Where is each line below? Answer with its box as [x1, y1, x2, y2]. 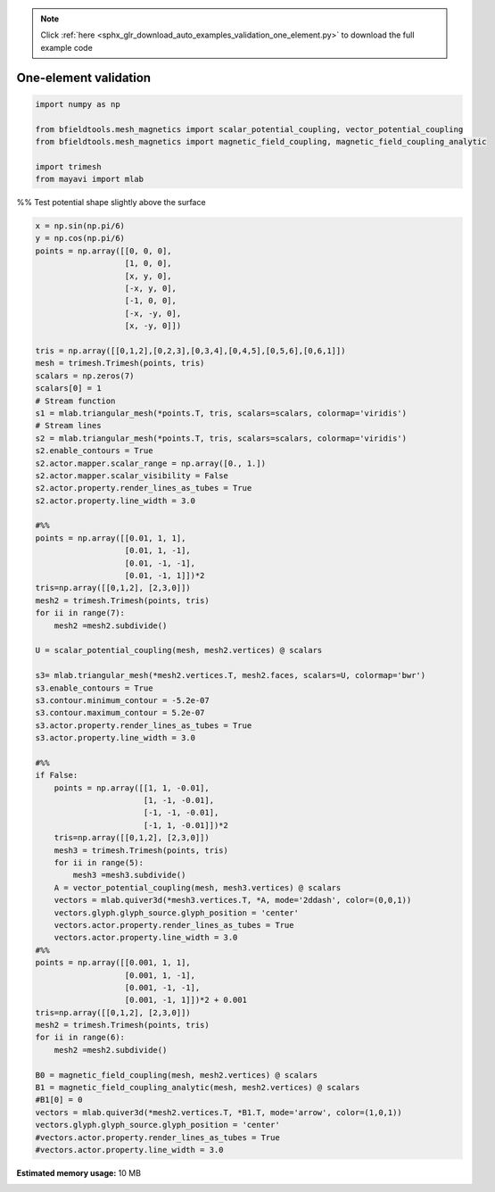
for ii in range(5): [54, 857, 144, 868]
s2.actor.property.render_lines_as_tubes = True [35, 483, 252, 493]
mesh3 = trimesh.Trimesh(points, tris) [54, 845, 229, 856]
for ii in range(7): [35, 608, 125, 618]
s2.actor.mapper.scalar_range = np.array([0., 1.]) [35, 458, 267, 468]
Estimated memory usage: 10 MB [16, 1167, 142, 1178]
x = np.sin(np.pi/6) [35, 221, 125, 231]
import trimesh [35, 161, 102, 171]
